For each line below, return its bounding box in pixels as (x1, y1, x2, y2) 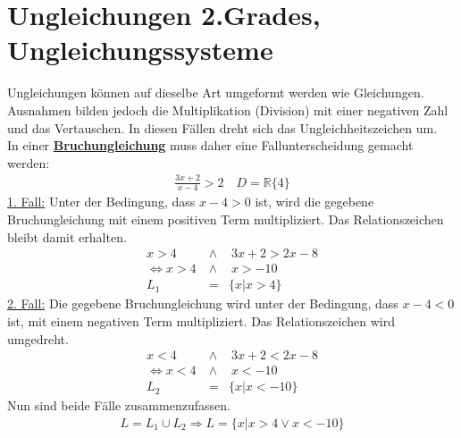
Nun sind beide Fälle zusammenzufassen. (7, 396, 230, 415)
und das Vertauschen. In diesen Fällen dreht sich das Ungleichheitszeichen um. (7, 118, 438, 137)
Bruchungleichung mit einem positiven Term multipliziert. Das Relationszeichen (7, 210, 444, 229)
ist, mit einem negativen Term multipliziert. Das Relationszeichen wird (7, 311, 395, 330)
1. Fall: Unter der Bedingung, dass (7, 192, 196, 211)
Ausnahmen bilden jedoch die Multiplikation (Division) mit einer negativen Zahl (7, 100, 448, 119)
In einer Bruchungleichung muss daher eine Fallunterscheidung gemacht (7, 136, 414, 155)
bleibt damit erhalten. (7, 227, 127, 246)
